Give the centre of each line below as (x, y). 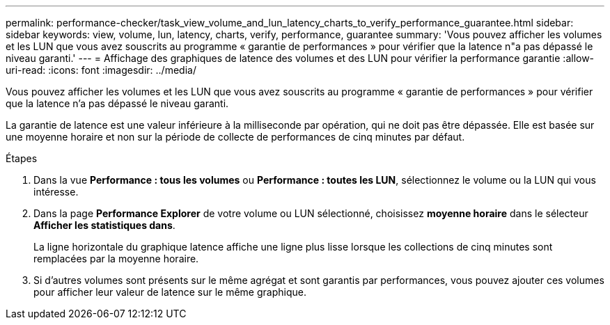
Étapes (22, 158)
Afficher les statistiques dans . (104, 225)
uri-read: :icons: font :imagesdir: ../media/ (101, 70)
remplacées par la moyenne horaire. (116, 259)
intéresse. (56, 192)
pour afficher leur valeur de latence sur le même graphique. (170, 292)
